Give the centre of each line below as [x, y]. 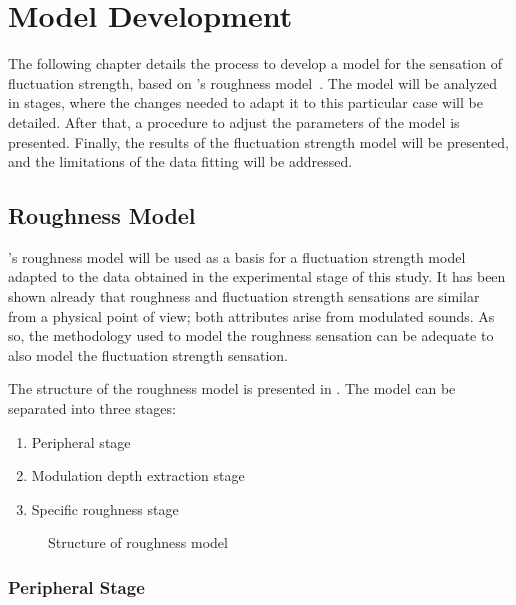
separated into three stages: [92, 408]
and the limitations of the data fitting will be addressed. [180, 161]
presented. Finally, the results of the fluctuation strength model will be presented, [258, 141]
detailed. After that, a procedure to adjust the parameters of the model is [234, 121]
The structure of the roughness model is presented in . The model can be [232, 388]
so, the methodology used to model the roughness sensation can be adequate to [251, 335]
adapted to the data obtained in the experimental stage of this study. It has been [257, 276]
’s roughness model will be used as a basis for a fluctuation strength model [237, 256]
